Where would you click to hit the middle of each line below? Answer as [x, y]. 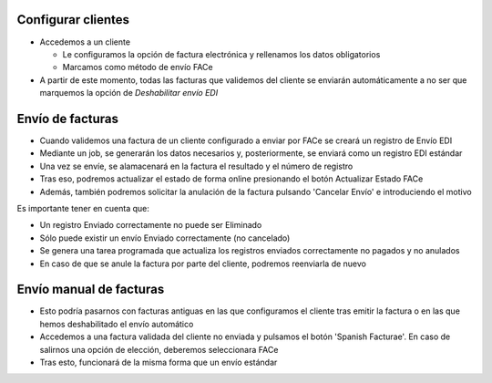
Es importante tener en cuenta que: [83, 208]
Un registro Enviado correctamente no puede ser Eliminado [151, 225]
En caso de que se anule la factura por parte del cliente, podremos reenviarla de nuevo [203, 264]
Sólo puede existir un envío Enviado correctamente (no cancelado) [165, 238]
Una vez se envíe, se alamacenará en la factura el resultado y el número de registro [196, 166]
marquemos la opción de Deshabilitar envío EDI [129, 93]
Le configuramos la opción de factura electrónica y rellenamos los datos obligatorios [221, 54]
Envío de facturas [67, 119]
